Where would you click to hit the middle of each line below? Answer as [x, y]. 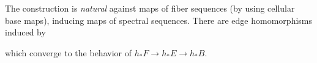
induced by [25, 32]
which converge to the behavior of [68, 52]
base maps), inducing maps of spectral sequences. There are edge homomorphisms [158, 20]
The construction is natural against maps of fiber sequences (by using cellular [150, 8]
